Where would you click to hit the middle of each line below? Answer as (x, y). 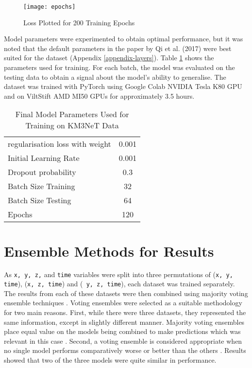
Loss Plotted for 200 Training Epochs (79, 22)
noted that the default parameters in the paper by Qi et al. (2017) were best (118, 48)
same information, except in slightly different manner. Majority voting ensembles (124, 322)
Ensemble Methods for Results (109, 251)
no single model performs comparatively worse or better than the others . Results (125, 350)
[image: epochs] (50, 7)
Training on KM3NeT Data (72, 125)
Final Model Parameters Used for (72, 114)
